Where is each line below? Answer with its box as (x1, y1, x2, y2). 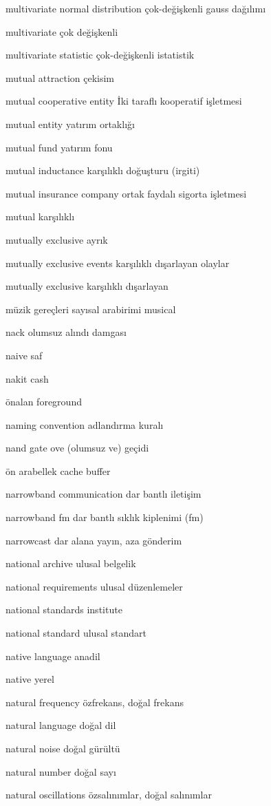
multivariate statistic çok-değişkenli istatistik (6, 47, 195, 62)
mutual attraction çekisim (6, 70, 115, 85)
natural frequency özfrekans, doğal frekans (6, 694, 184, 709)
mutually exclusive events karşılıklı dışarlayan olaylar (6, 255, 230, 270)
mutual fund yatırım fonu (6, 140, 113, 154)
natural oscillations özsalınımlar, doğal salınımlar (6, 787, 212, 802)
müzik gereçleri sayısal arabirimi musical (6, 301, 176, 316)
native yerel (6, 672, 54, 686)
